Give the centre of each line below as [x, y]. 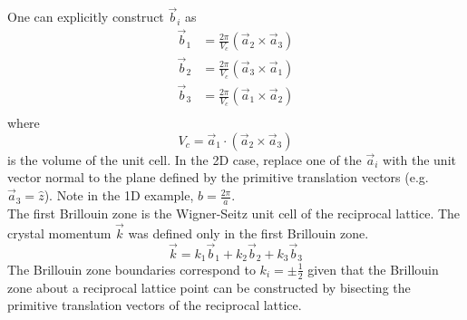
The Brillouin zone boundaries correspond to [131, 269]
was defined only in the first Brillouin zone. [248, 233]
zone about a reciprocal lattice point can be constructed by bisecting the [209, 287]
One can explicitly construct [86, 17]
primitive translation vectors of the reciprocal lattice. [155, 305]
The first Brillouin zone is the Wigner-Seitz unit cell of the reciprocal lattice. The [234, 213]
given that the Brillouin [373, 269]
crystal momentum [59, 233]
